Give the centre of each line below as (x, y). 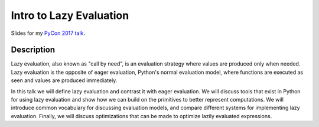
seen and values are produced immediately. (64, 80)
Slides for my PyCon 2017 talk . (48, 33)
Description (33, 50)
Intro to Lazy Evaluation (70, 15)
